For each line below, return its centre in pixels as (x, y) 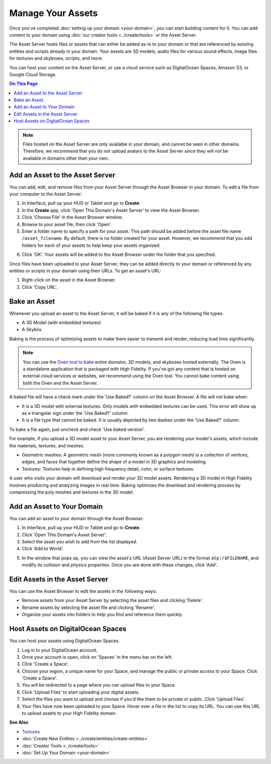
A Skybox (32, 330)
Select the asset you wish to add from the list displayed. (80, 541)
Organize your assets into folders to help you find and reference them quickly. (102, 615)
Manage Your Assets (53, 13)
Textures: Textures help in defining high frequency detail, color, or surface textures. (108, 469)
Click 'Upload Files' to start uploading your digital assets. (81, 692)
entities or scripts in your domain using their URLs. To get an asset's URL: (85, 271)
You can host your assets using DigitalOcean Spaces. (64, 641)
